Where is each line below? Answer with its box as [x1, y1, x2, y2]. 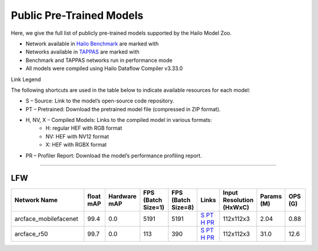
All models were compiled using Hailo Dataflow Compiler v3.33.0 [25, 65, 183, 72]
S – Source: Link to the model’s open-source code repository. [25, 97, 174, 104]
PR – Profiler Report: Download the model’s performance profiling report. [25, 152, 203, 159]
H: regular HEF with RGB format [45, 124, 122, 132]
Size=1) [143, 203, 165, 212]
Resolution [223, 196, 254, 204]
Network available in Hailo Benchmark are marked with [25, 40, 159, 47]
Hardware [108, 192, 137, 200]
